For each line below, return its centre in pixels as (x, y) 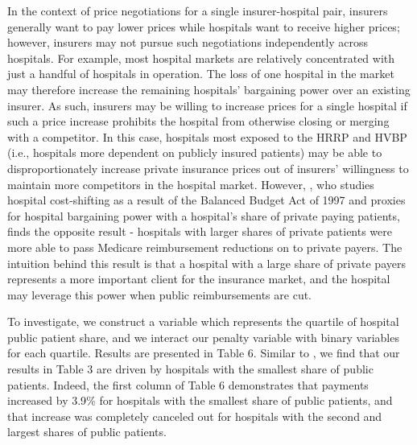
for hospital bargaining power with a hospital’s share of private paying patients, (204, 215)
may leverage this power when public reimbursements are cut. (159, 294)
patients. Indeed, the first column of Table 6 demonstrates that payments (188, 384)
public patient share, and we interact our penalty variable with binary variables (203, 337)
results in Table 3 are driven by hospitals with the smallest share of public (190, 369)
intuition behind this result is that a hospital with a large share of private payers (206, 263)
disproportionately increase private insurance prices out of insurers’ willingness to (208, 168)
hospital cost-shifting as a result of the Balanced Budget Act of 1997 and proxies (206, 200)
